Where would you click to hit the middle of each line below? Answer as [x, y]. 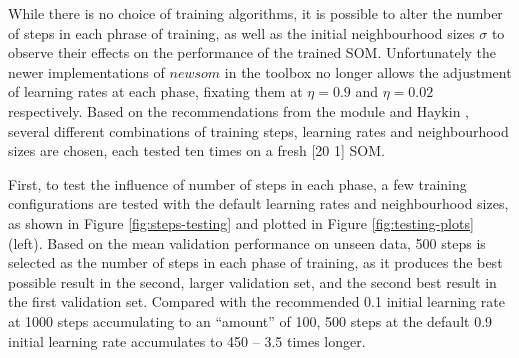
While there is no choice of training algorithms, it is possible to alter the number [255, 13]
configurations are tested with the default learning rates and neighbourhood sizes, [258, 203]
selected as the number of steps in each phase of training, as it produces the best [255, 262]
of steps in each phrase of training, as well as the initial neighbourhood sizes [241, 32]
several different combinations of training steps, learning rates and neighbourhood [258, 130]
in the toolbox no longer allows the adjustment [368, 71]
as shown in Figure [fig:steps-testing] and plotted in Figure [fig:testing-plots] [241, 222]
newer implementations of [86, 71]
